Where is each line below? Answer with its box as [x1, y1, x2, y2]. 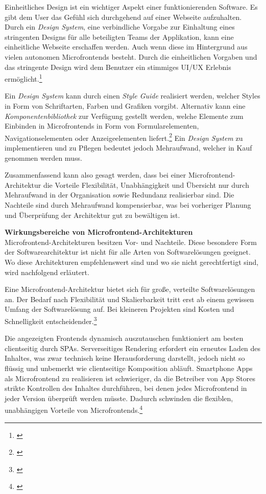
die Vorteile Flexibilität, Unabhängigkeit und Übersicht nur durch [43, 179, 249, 190]
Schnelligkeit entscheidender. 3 [5, 314, 97, 326]
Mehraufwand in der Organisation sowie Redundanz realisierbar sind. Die [5, 189, 234, 200]
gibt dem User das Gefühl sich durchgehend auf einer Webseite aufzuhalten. [5, 11, 242, 22]
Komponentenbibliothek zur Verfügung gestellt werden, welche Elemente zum [5, 110, 244, 121]
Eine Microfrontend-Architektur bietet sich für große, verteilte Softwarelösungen [5, 284, 255, 294]
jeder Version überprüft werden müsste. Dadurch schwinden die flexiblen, [5, 392, 233, 403]
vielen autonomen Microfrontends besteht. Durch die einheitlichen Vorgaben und [5, 51, 257, 62]
